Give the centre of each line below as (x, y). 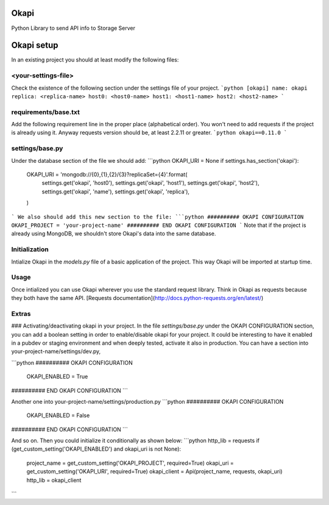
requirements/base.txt (46, 112)
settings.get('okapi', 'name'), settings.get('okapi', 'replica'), (116, 192)
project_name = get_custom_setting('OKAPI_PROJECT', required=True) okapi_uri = (130, 463)
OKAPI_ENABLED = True (57, 377)
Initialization (30, 249)
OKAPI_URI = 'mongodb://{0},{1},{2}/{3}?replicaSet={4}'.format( (107, 174)
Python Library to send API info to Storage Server (73, 28)
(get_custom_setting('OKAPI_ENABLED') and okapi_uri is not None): (96, 449)
